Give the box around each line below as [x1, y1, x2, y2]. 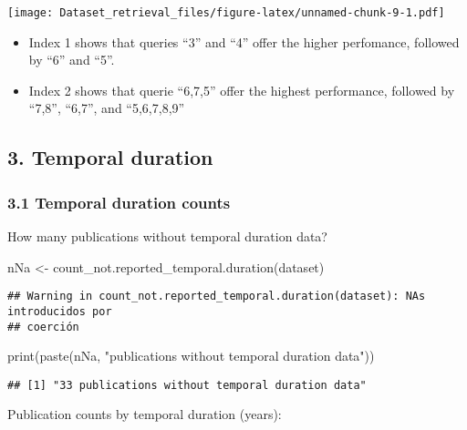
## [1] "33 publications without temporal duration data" [7, 378, 367, 392]
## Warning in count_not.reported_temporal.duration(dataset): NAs [7, 290, 426, 303]
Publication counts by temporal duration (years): [7, 404, 282, 424]
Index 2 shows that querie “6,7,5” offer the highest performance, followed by [28, 80, 455, 99]
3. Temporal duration [7, 143, 213, 171]
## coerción [7, 320, 79, 333]
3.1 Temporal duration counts [7, 190, 231, 213]
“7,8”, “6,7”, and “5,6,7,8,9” [28, 98, 185, 118]
